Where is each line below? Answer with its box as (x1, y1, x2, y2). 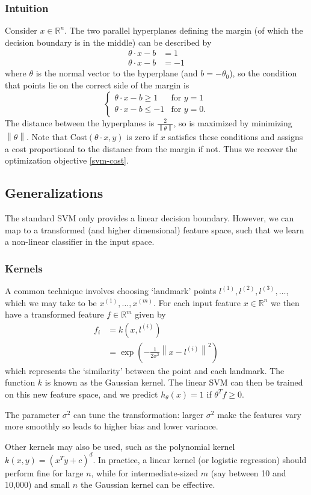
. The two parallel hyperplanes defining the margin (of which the (64, 24, 303, 37)
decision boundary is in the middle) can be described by (5, 35, 212, 48)
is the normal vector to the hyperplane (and (35, 67, 198, 79)
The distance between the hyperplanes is (5, 116, 155, 129)
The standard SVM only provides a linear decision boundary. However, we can (5, 211, 294, 224)
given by (135, 308, 166, 321)
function (5, 376, 35, 389)
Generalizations (5, 183, 103, 202)
